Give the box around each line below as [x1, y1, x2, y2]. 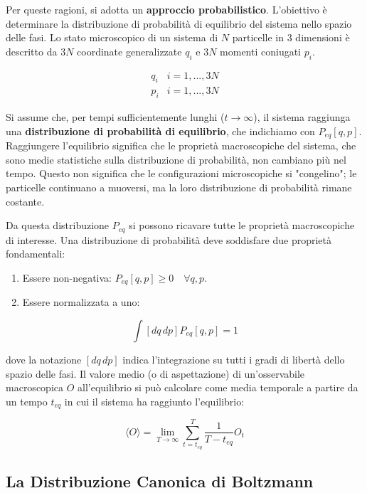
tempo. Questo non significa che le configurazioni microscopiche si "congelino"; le [6, 166, 357, 181]
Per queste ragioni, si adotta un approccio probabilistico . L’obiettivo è [6, 2, 327, 16]
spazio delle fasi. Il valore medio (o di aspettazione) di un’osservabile [6, 366, 305, 381]
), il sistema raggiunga [253, 110, 351, 124]
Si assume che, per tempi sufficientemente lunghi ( [6, 110, 225, 124]
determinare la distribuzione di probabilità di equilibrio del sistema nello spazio [6, 16, 352, 31]
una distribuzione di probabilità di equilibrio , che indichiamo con [6, 123, 315, 138]
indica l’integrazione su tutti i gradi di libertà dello [122, 351, 345, 366]
